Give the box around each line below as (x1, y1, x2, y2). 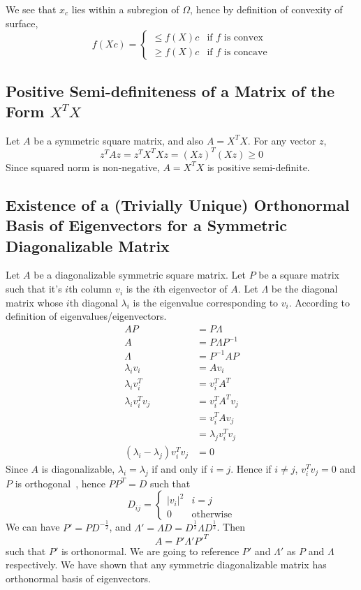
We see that (6, 2, 57, 16)
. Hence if (230, 461, 272, 475)
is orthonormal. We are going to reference (61, 543, 240, 558)
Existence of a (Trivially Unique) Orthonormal (6, 193, 350, 215)
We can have (6, 519, 60, 534)
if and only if (152, 461, 207, 475)
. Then (216, 519, 245, 534)
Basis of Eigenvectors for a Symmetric (6, 214, 288, 236)
